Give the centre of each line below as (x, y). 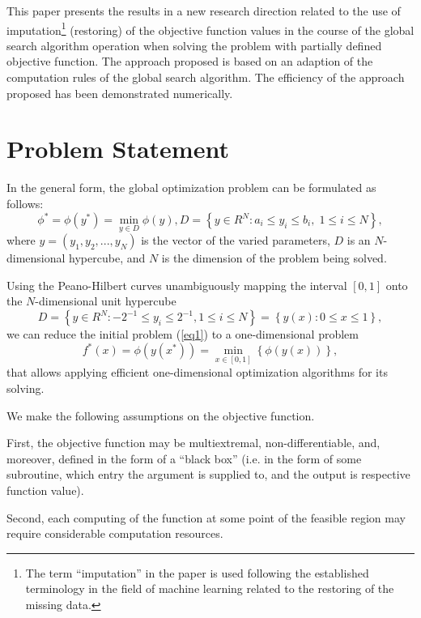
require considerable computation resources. (115, 533)
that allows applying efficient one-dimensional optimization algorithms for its (197, 372)
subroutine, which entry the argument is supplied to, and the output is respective (208, 474)
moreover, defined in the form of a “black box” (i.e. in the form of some (184, 458)
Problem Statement (118, 149)
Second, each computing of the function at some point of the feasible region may (206, 517)
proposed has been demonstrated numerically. (120, 93)
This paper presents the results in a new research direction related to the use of (204, 11)
